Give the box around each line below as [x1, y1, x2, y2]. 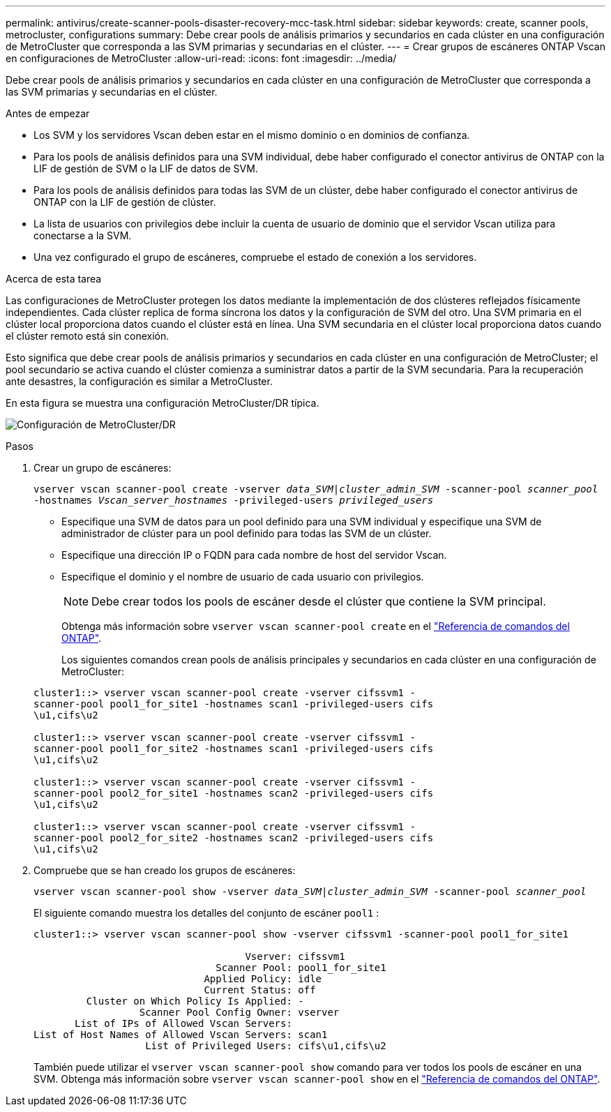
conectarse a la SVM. [33, 230, 132, 241]
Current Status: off [204, 984, 316, 995]
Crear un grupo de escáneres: [33, 462, 172, 474]
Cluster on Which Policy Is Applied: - [86, 995, 304, 1007]
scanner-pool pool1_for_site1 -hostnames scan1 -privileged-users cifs [33, 698, 434, 709]
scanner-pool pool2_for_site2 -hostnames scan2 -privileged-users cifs [33, 832, 434, 843]
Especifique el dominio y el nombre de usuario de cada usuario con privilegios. [61, 571, 424, 583]
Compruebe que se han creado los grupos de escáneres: [33, 864, 296, 876]
